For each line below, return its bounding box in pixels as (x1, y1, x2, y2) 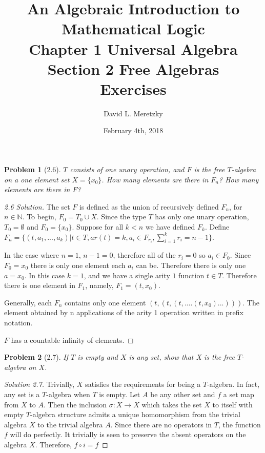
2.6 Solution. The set (4, 201, 70, 212)
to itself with (212, 399, 253, 409)
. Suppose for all (72, 221, 124, 232)
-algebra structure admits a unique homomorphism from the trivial (30, 409, 240, 420)
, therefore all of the (113, 250, 176, 260)
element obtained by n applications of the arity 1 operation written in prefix (4, 307, 243, 318)
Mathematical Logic (62, 18, 205, 39)
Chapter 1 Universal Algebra (29, 38, 238, 59)
